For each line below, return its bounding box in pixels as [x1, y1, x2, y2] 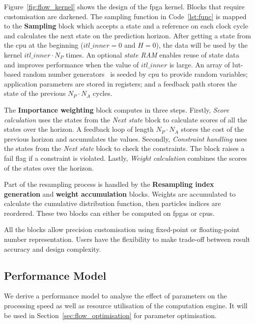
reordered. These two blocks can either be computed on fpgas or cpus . [4, 207, 215, 218]
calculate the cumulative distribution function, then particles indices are [4, 198, 221, 208]
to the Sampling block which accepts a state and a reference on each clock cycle [4, 21, 248, 31]
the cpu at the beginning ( [4, 40, 84, 50]
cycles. [93, 88, 113, 98]
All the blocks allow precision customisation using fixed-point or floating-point [4, 224, 240, 235]
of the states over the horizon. [4, 162, 94, 173]
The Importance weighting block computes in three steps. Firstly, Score [4, 104, 229, 115]
